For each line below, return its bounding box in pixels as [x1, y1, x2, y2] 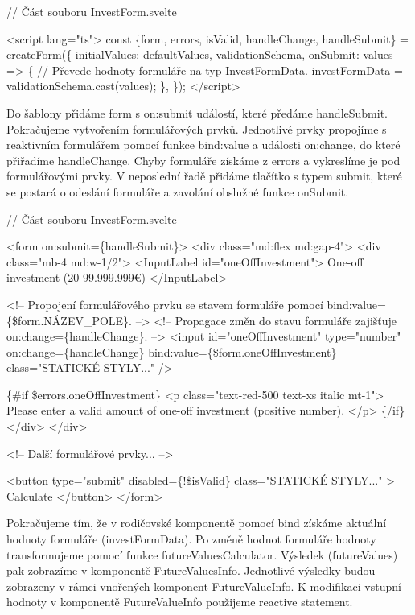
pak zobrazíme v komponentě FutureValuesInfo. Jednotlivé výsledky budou [6, 562, 376, 579]
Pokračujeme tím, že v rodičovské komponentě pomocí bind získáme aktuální [6, 514, 387, 531]
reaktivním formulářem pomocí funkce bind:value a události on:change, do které [6, 136, 401, 153]
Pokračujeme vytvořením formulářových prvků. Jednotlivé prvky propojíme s [6, 120, 387, 137]
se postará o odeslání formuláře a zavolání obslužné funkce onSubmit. [6, 183, 349, 200]
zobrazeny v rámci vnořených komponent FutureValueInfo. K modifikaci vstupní [6, 577, 401, 594]
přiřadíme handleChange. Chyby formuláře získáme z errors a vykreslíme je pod [6, 151, 401, 168]
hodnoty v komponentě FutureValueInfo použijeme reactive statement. [6, 593, 353, 610]
